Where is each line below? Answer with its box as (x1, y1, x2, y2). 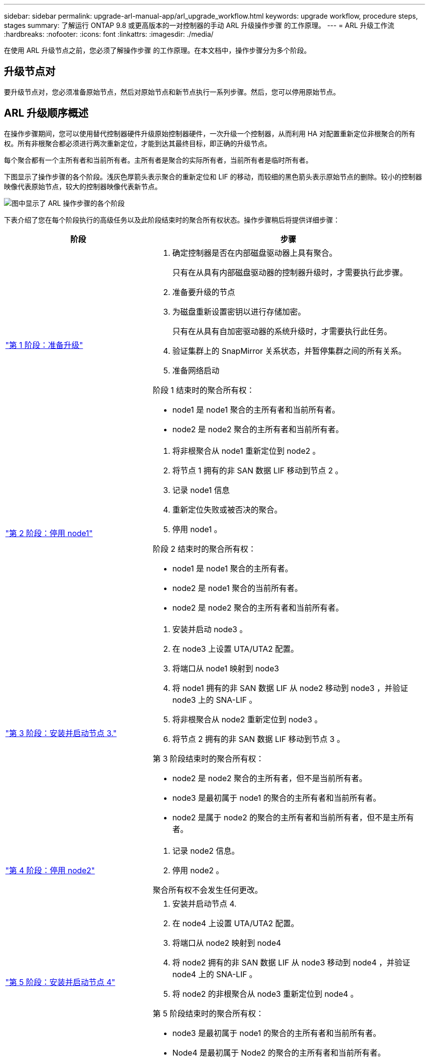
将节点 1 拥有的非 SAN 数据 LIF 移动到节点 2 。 (172, 465, 343, 475)
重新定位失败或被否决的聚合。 (172, 504, 282, 515)
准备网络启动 (172, 365, 219, 375)
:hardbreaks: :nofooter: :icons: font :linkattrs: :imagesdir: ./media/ (4, 30, 214, 38)
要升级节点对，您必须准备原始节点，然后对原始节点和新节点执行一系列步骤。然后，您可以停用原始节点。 (4, 87, 340, 96)
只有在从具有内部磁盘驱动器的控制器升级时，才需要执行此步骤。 (172, 267, 407, 277)
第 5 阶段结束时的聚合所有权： (152, 1008, 264, 1018)
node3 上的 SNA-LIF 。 (172, 694, 257, 705)
